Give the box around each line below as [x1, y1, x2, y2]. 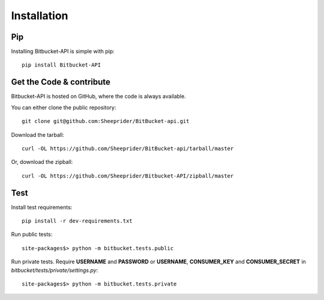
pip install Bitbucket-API [22, 62, 101, 68]
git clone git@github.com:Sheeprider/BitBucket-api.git [22, 118, 190, 125]
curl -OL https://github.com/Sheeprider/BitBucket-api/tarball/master [22, 145, 234, 152]
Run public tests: [11, 231, 53, 238]
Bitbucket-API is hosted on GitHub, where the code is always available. [11, 93, 186, 100]
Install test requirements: [11, 203, 73, 211]
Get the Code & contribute [11, 77, 111, 87]
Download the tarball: [11, 131, 64, 138]
